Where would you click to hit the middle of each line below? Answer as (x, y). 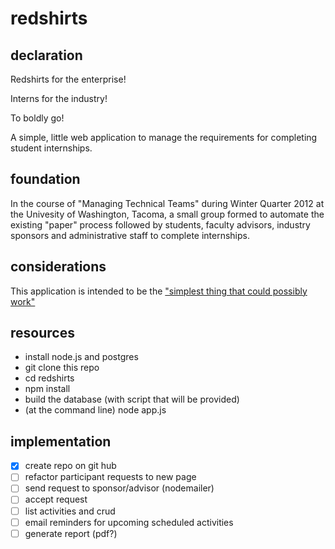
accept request (56, 499)
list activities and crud (70, 511)
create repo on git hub (70, 466)
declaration (46, 55)
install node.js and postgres (81, 357)
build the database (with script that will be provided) (132, 399)
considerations (58, 267)
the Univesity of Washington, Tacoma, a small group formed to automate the (167, 214)
